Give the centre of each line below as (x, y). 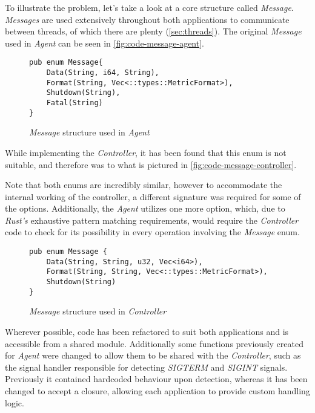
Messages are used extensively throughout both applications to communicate (147, 19)
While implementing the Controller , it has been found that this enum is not (146, 152)
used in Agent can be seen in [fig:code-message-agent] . (105, 43)
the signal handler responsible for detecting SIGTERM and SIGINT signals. (146, 367)
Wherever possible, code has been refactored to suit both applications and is (147, 331)
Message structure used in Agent (89, 132)
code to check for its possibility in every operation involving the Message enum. (152, 232)
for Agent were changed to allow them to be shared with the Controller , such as (153, 355)
